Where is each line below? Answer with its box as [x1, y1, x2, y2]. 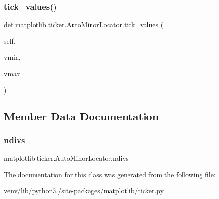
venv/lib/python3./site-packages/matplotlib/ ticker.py [4, 185, 164, 196]
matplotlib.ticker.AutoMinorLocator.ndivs [4, 153, 129, 163]
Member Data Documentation [4, 108, 159, 123]
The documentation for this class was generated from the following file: [4, 169, 216, 179]
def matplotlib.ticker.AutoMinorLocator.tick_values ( [4, 19, 164, 30]
